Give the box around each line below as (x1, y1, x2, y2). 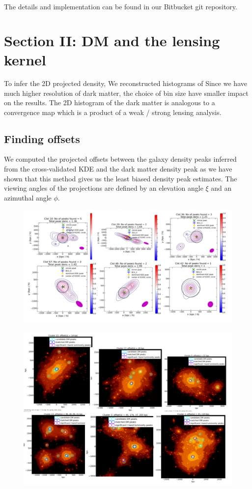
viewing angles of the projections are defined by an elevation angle (4, 183, 203, 193)
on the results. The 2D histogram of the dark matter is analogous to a (4, 97, 215, 108)
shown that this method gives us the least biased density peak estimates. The (4, 173, 237, 183)
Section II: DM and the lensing (4, 30, 220, 50)
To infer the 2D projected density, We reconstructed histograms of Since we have (4, 78, 247, 88)
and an (211, 183, 232, 193)
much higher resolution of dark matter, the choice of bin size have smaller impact (4, 87, 249, 98)
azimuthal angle (4, 192, 52, 202)
